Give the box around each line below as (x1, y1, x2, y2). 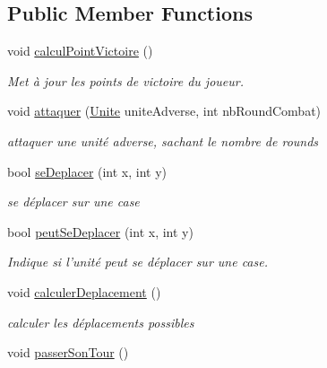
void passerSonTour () (7, 343, 129, 362)
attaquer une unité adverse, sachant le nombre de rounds (7, 131, 319, 150)
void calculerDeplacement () (7, 282, 161, 301)
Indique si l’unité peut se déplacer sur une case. (7, 252, 268, 271)
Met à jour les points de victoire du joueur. (7, 71, 244, 90)
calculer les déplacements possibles (7, 312, 194, 331)
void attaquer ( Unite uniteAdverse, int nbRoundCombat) (7, 101, 322, 120)
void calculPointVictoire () (7, 41, 153, 60)
